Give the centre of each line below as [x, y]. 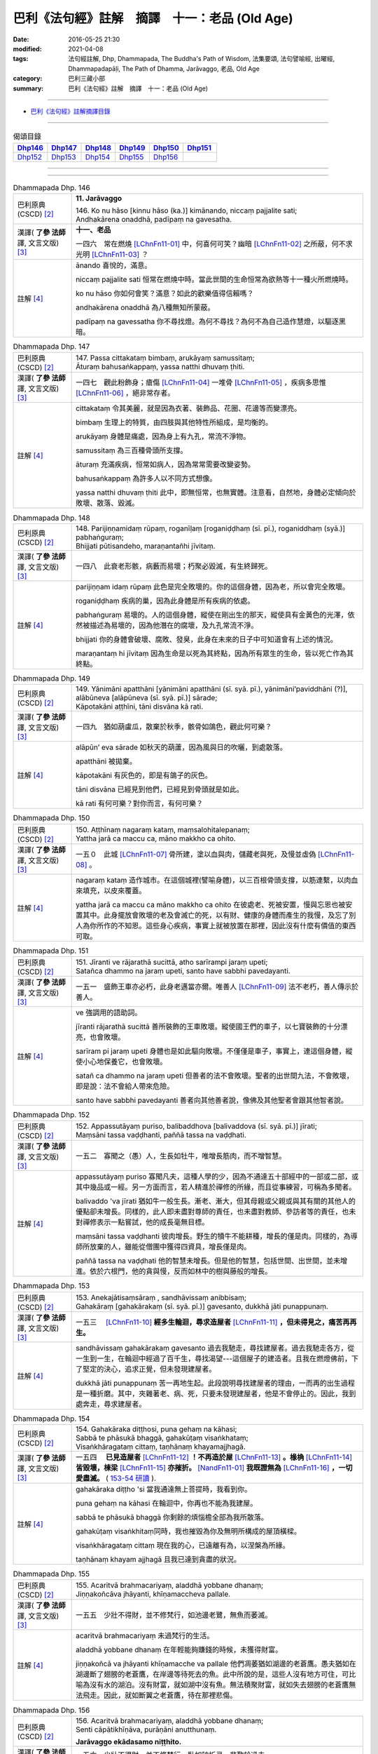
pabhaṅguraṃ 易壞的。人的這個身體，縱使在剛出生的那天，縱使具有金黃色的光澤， [212, 615]
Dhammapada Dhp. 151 [51, 951]
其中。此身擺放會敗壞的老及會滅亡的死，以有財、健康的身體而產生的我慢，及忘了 [216, 915]
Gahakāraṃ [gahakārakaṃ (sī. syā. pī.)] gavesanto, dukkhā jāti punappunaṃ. [202, 1306]
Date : [21, 39]
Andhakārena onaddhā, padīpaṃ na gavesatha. [154, 220]
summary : [28, 88]
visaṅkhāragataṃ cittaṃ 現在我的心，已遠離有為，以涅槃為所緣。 [183, 1546]
